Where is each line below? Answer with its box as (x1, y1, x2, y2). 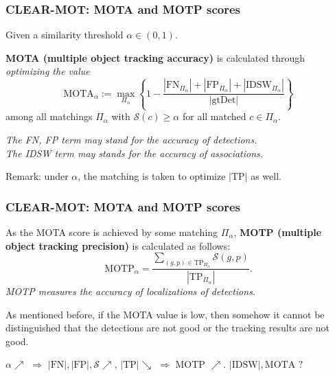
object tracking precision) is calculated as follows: (5, 238, 231, 252)
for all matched (182, 109, 246, 124)
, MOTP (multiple (233, 224, 322, 239)
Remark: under (5, 169, 69, 183)
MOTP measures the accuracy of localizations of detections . (5, 283, 255, 298)
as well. (251, 169, 281, 183)
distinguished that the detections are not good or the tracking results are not (5, 320, 330, 335)
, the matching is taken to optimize (78, 169, 226, 183)
